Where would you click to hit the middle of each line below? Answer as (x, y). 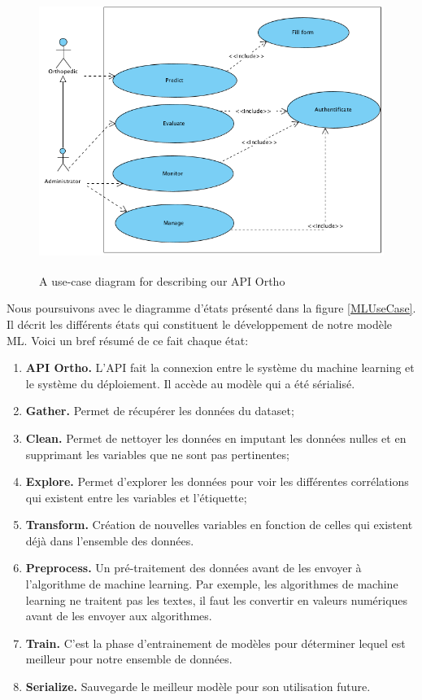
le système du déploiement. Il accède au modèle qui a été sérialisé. (190, 383)
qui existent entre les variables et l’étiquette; (136, 497)
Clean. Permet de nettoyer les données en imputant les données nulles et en (216, 437)
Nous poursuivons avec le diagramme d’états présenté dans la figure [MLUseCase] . (211, 308)
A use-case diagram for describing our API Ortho (162, 280)
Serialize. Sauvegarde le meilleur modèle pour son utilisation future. (198, 687)
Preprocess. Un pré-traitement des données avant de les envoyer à (194, 568)
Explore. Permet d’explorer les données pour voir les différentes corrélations (217, 481)
